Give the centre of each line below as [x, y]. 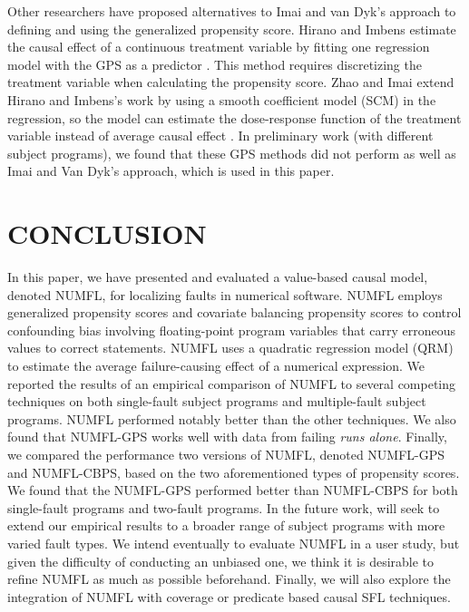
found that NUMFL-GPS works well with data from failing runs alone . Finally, [227, 437]
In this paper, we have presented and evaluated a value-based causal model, [218, 277]
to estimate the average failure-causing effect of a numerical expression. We [216, 366]
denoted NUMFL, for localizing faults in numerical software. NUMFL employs [225, 294]
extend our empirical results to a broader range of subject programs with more [226, 525]
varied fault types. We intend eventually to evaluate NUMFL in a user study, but [234, 543]
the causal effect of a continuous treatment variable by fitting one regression [219, 47]
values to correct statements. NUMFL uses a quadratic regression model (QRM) [230, 348]
